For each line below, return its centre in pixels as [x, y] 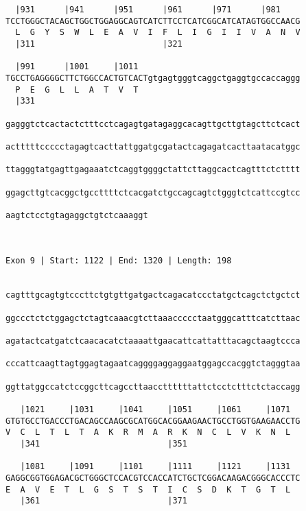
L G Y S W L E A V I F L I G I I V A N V [158, 33]
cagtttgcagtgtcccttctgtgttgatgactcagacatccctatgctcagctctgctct [153, 295]
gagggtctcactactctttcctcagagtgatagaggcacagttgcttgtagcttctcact [153, 124]
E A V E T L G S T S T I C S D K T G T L [148, 489]
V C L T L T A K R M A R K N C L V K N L [148, 432]
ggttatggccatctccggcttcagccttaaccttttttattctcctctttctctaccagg [153, 387]
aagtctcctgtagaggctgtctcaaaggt [77, 215]
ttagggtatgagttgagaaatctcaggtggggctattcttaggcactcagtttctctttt [153, 170]
